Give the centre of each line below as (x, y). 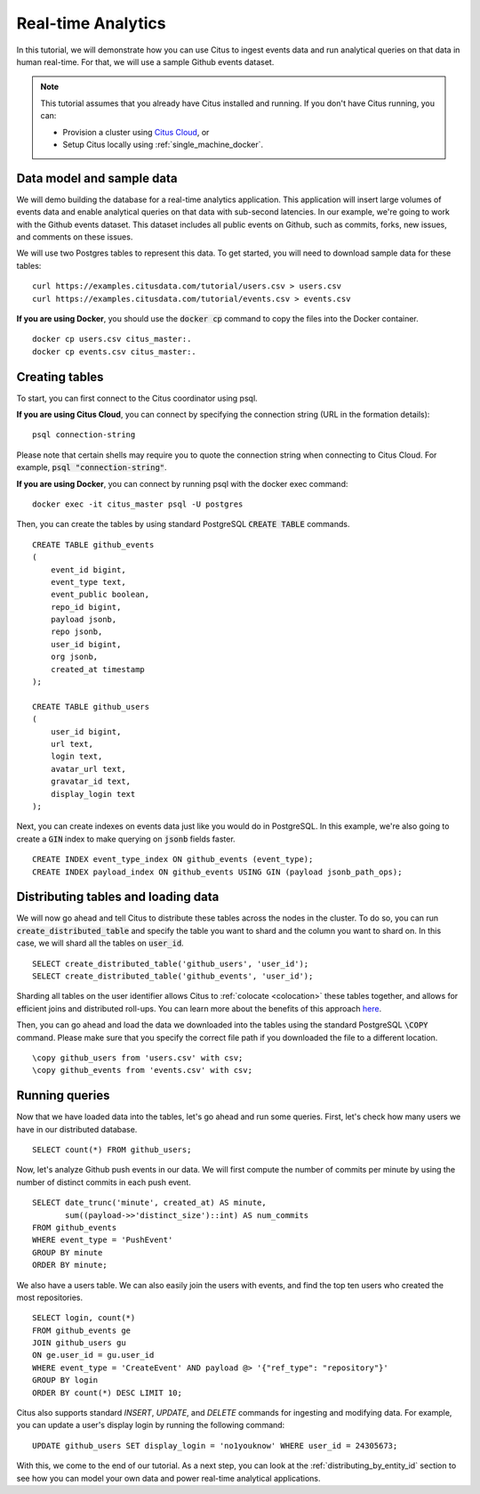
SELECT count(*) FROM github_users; (112, 1150)
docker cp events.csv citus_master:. (115, 351)
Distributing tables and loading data (118, 897)
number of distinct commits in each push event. (104, 1182)
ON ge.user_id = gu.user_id (93, 1355)
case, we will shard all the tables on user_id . (100, 943)
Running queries (63, 1096)
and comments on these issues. (75, 237)
